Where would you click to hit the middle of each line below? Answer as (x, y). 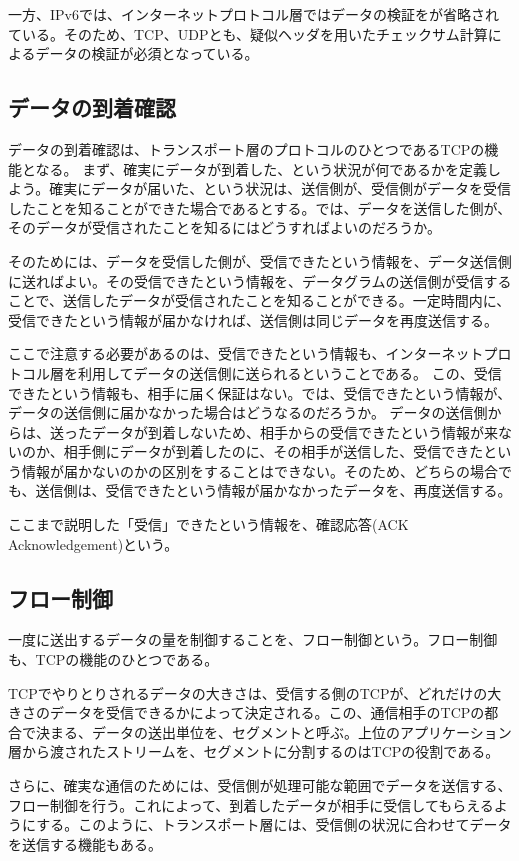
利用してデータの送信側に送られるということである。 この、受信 (289, 372)
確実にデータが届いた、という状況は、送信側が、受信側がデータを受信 (280, 188)
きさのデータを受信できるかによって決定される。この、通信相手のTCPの (246, 712)
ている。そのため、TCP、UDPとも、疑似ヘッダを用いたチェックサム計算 (248, 33)
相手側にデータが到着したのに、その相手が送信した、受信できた (273, 451)
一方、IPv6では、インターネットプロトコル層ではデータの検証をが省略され (253, 14)
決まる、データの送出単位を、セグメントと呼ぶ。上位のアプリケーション (273, 731)
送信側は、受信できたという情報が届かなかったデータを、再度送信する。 (273, 490)
